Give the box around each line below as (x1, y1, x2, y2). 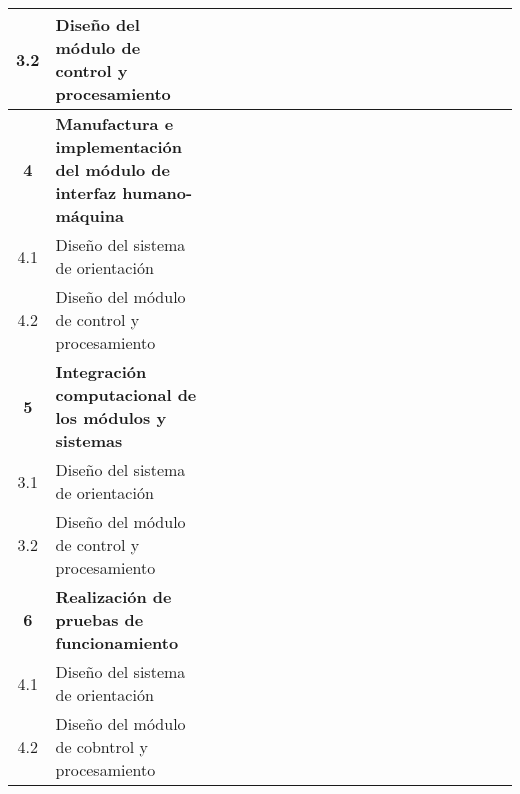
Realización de (55, 585, 172, 608)
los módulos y (55, 406, 167, 429)
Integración (55, 360, 147, 383)
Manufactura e (55, 112, 174, 135)
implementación (55, 135, 182, 158)
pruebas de (55, 608, 144, 631)
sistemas (55, 429, 123, 452)
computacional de (55, 383, 197, 406)
